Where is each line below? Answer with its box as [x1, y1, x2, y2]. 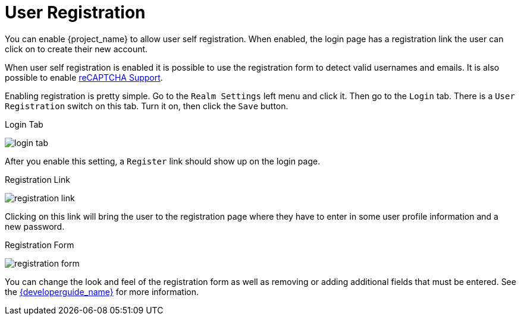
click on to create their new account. [5, 43, 148, 54]
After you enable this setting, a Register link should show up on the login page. [5, 156, 321, 166]
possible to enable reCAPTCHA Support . [5, 72, 163, 83]
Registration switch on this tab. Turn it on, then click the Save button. [5, 100, 288, 111]
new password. [5, 221, 65, 232]
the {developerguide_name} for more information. [5, 286, 199, 297]
